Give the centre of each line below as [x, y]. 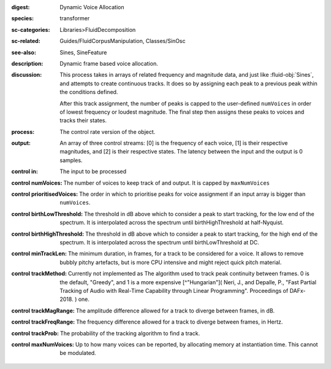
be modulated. [78, 353]
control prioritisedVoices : [45, 194]
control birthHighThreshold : [48, 234]
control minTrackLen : [39, 254]
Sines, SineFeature [83, 52]
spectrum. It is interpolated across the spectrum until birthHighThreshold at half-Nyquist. [172, 223]
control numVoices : [37, 183]
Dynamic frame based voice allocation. [109, 63]
